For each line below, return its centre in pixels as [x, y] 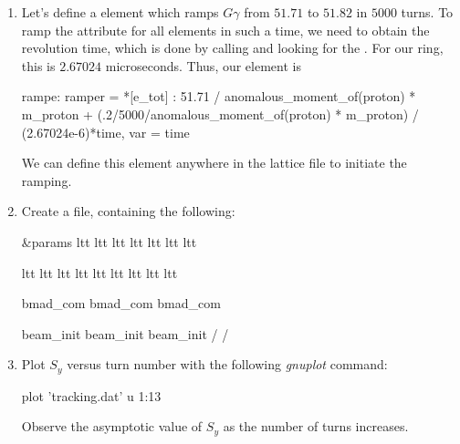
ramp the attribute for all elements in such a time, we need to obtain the [225, 30]
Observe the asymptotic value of [112, 426]
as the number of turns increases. [316, 426]
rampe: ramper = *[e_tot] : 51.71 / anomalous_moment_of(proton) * [219, 96]
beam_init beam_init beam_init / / [125, 333]
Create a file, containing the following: [128, 211]
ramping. [47, 180]
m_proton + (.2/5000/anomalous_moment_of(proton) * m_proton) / [220, 114]
